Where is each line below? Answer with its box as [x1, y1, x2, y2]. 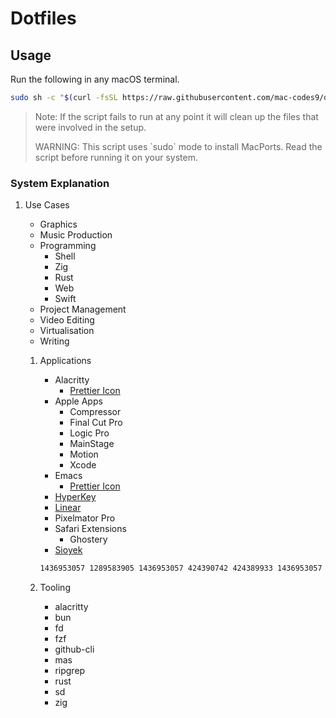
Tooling [39, 582, 71, 594]
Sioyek [54, 544, 83, 556]
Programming [39, 240, 97, 252]
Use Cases [24, 199, 70, 211]
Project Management [39, 303, 127, 316]
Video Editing [39, 314, 95, 326]
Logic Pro [69, 427, 110, 439]
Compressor [69, 406, 122, 418]
